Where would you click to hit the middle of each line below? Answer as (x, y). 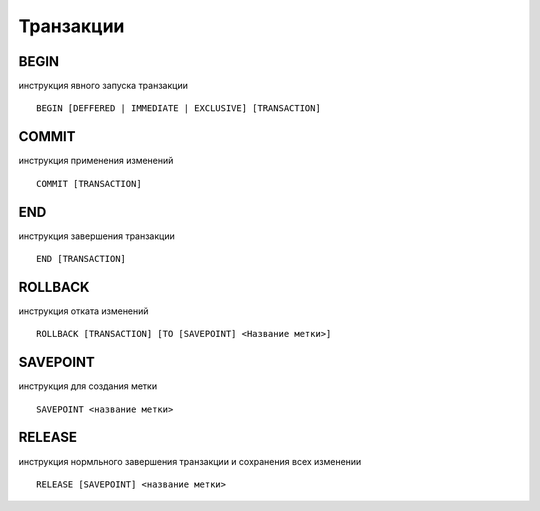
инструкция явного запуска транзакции (103, 86)
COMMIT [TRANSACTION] (89, 183)
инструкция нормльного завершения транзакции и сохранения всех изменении (190, 461)
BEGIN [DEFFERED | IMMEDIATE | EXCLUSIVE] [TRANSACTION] (179, 108)
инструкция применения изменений (96, 161)
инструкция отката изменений (83, 311)
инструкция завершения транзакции (96, 236)
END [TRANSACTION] (81, 259)
